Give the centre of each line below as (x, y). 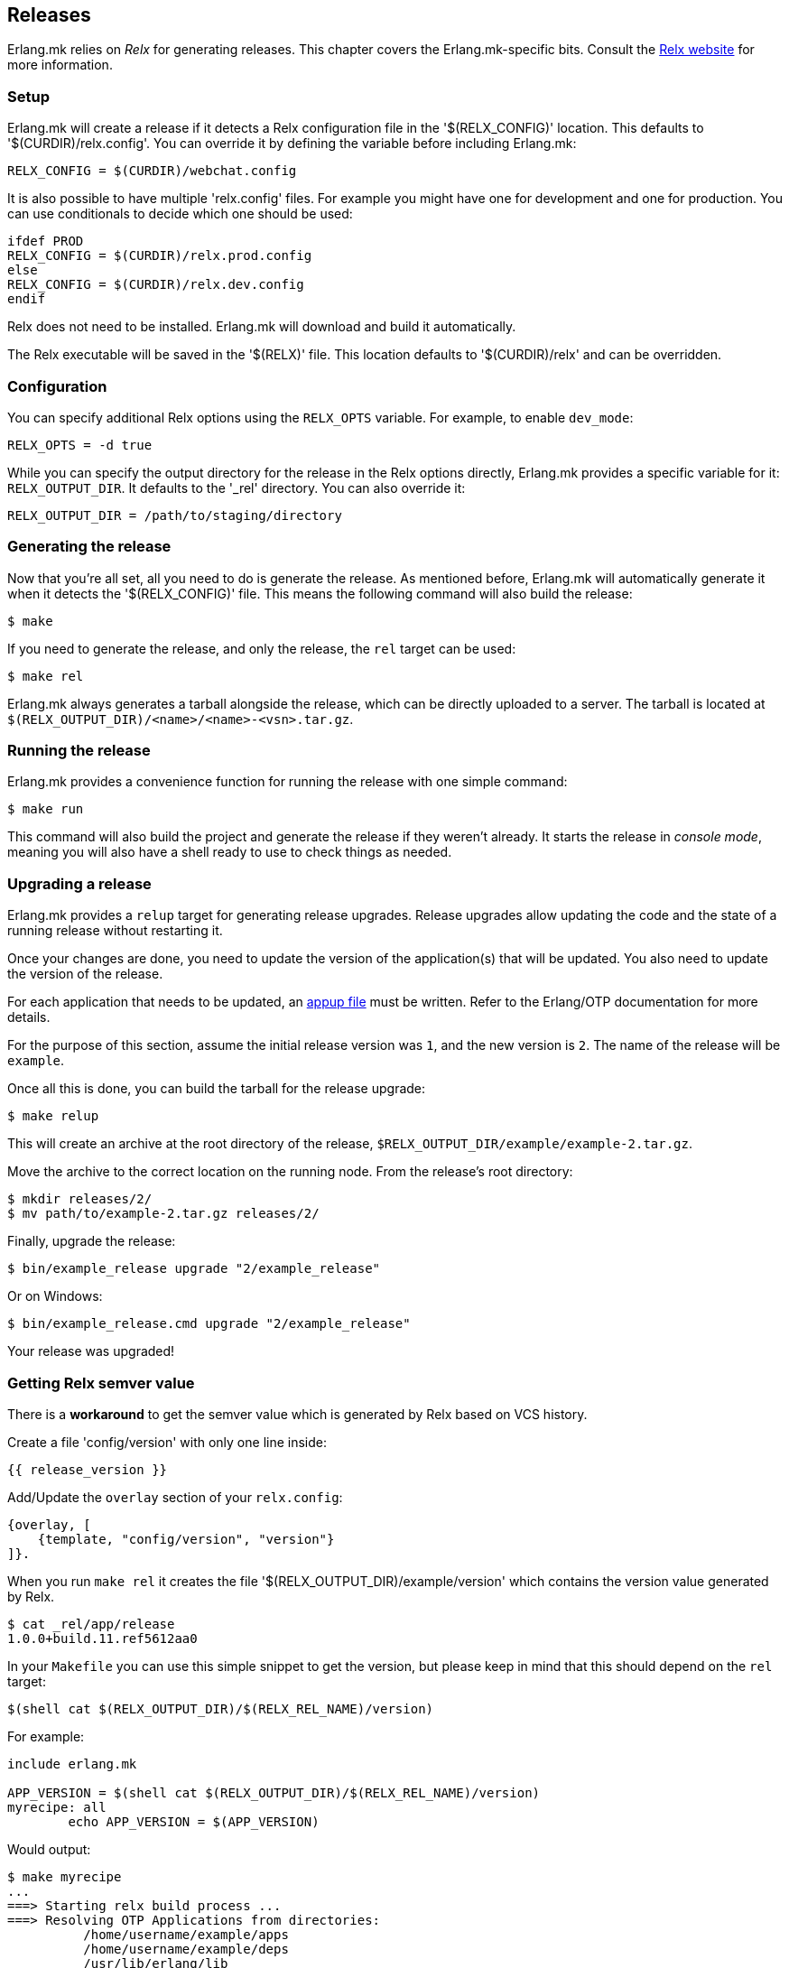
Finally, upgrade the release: (92, 1241)
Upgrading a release (79, 883)
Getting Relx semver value (101, 1383)
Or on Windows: (55, 1296)
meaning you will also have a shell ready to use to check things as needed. (230, 852)
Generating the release (89, 547)
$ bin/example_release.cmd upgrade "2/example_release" (209, 1324)
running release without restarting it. (115, 931)
